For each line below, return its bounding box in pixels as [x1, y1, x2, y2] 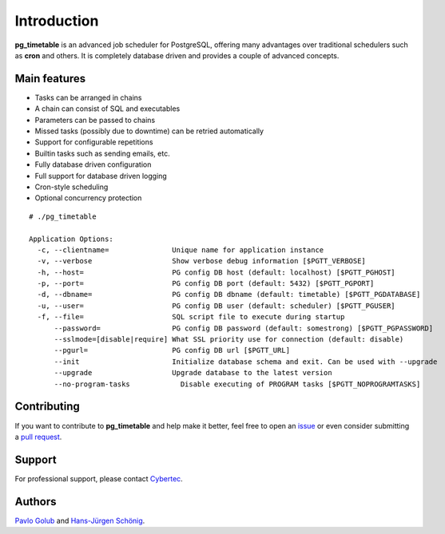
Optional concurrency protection [34, 193, 142, 203]
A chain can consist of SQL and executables [34, 104, 181, 113]
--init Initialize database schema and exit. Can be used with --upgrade [54, 357, 438, 366]
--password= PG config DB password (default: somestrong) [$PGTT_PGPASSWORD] [54, 323, 434, 333]
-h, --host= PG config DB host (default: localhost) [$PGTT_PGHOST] [37, 267, 395, 277]
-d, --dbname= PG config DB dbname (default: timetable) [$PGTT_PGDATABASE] [37, 290, 421, 299]
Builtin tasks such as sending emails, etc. [34, 148, 171, 158]
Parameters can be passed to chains [34, 115, 156, 125]
